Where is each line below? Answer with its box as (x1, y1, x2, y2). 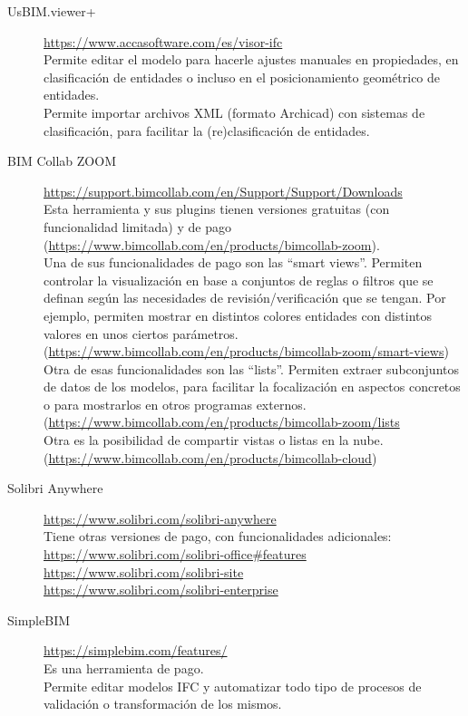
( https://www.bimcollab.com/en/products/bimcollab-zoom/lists (44, 412, 400, 431)
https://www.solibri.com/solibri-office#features (44, 545, 307, 564)
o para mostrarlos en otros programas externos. (44, 394, 307, 413)
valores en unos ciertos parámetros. (44, 324, 239, 343)
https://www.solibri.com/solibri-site (44, 562, 244, 581)
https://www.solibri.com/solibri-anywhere (44, 508, 277, 527)
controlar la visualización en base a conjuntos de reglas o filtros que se (44, 270, 434, 289)
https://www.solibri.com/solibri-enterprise (44, 580, 278, 599)
